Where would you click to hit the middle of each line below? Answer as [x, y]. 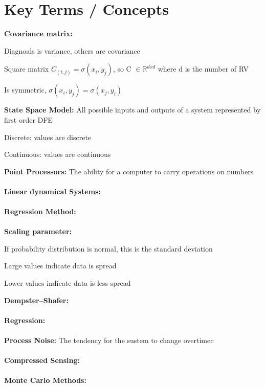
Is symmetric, [25, 90]
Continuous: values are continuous [58, 154]
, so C [122, 69]
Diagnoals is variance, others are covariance [72, 50]
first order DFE [28, 119]
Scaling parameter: [38, 231]
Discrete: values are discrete [48, 137]
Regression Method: [40, 211]
